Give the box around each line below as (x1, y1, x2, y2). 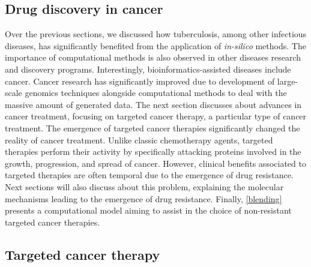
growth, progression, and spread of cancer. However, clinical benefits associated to (5, 157, 306, 169)
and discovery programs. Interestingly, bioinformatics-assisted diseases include (5, 62, 291, 75)
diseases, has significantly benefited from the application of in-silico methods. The (5, 39, 306, 52)
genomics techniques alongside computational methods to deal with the (25, 86, 287, 99)
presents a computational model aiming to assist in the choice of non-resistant (5, 204, 292, 217)
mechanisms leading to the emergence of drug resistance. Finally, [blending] (5, 192, 282, 205)
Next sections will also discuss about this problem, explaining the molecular (5, 180, 284, 193)
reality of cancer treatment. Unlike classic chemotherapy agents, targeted (5, 133, 273, 146)
